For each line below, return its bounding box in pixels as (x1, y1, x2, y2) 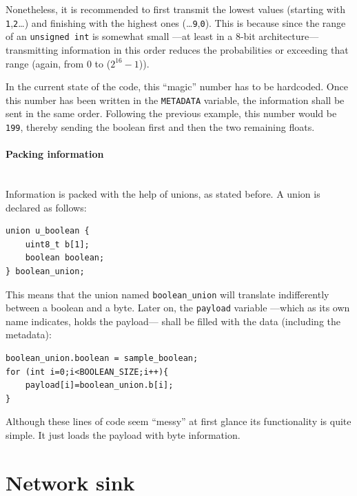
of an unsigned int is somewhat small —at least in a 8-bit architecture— (6, 29, 319, 43)
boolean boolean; (25, 253, 105, 263)
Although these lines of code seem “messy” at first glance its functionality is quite (6, 414, 351, 428)
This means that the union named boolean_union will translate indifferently (6, 287, 329, 301)
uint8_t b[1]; (25, 239, 90, 249)
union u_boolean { (6, 226, 90, 236)
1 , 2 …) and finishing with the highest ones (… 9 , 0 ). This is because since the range (6, 15, 346, 30)
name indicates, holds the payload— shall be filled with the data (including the (6, 313, 340, 328)
